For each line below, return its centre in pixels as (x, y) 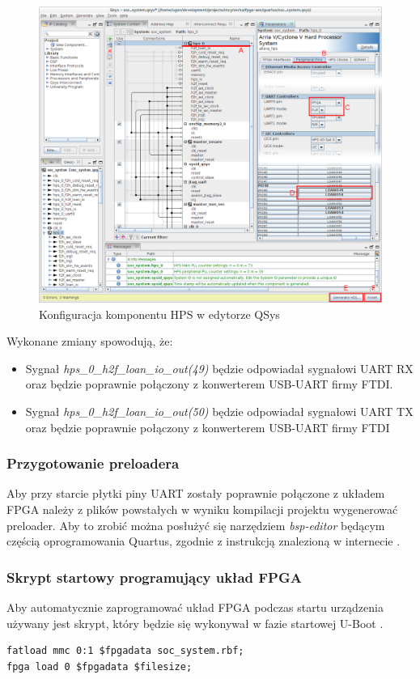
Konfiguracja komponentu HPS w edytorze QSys (159, 314)
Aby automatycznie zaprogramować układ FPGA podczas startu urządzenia (195, 607)
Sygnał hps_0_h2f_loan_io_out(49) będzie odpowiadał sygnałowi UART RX (219, 368)
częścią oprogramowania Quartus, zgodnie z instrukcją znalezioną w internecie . (204, 541)
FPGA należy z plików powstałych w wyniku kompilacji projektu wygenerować (202, 509)
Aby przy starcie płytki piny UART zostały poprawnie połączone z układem (196, 493)
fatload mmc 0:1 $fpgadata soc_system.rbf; (125, 651)
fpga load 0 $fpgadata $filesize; (100, 666)
